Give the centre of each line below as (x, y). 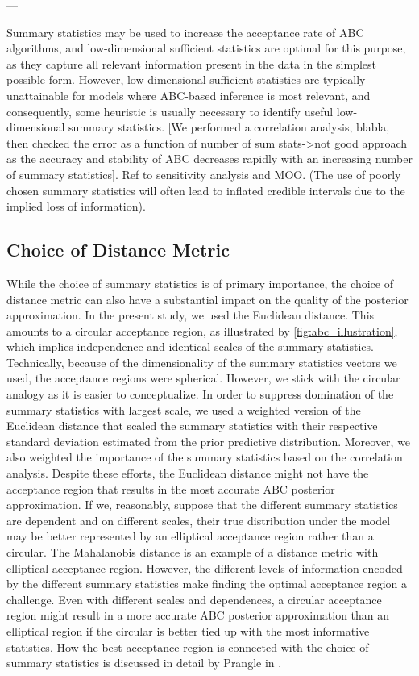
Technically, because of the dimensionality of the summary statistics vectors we (202, 362)
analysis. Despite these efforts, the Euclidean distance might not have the (188, 473)
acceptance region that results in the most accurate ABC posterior (171, 488)
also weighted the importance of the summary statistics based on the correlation (205, 457)
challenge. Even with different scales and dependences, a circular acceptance (194, 599)
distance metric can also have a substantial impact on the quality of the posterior (207, 299)
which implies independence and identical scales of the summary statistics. (190, 346)
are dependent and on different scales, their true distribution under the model (199, 520)
